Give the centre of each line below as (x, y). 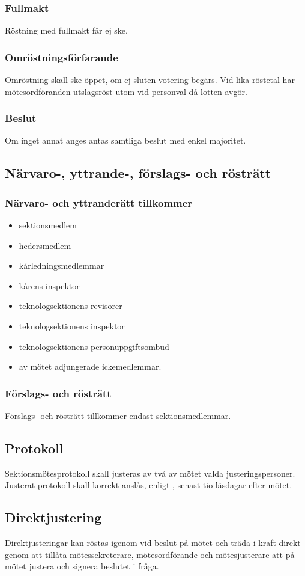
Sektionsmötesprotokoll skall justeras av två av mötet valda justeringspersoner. (150, 473)
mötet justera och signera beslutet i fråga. (82, 566)
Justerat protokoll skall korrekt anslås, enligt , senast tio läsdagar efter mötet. (149, 485)
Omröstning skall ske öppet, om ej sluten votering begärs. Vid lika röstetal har (150, 80)
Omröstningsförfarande (62, 57)
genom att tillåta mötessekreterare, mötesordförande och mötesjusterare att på (150, 554)
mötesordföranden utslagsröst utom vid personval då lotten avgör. (126, 91)
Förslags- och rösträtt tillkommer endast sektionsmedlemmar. (118, 415)
